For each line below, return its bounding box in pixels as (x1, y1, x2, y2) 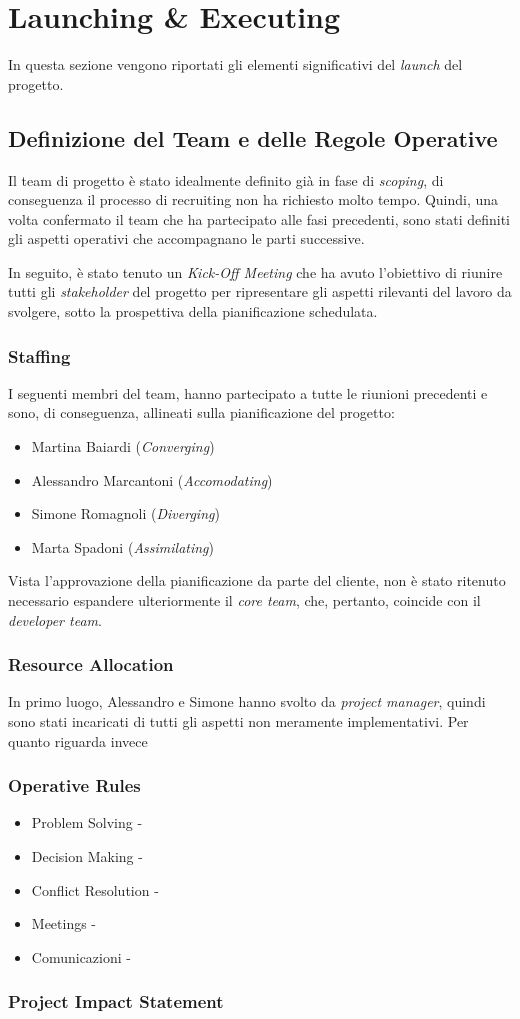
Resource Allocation (8, 652, 174, 677)
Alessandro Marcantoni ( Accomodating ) (31, 469, 273, 490)
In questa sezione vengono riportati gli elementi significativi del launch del (8, 54, 463, 75)
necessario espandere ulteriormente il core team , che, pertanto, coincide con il (8, 590, 481, 611)
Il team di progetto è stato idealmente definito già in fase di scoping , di (8, 169, 444, 190)
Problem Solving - (31, 812, 143, 833)
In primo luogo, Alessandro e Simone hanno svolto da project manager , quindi (8, 691, 486, 712)
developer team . (8, 609, 102, 630)
